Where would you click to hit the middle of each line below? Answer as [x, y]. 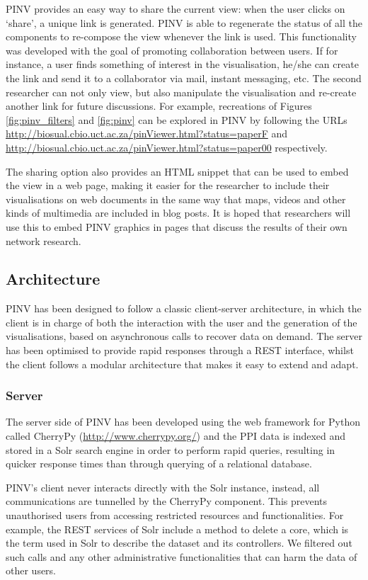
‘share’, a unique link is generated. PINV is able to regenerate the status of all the [184, 22]
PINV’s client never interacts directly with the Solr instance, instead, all [163, 487]
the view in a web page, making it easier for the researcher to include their [168, 185]
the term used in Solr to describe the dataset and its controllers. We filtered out [179, 543]
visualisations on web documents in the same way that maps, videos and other [176, 199]
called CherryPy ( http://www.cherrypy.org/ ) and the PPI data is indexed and [176, 436]
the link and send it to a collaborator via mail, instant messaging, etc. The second [184, 78]
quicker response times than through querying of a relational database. [159, 464]
